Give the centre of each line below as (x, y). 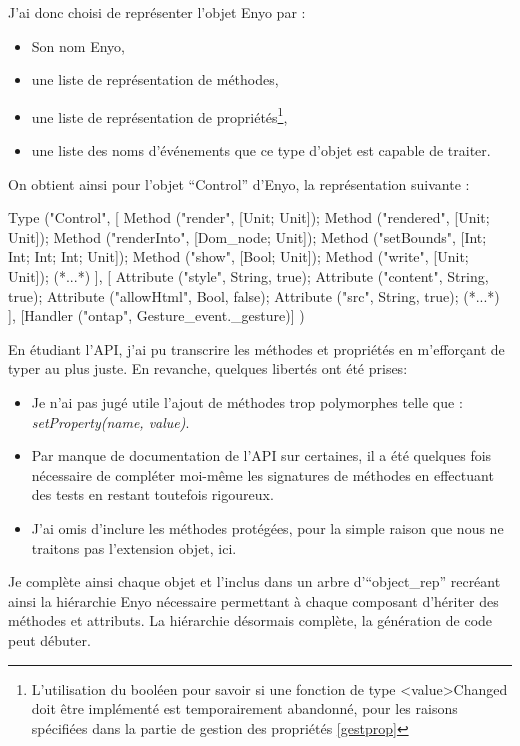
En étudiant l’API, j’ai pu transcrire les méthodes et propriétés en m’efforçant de (256, 348)
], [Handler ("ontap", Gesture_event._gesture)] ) (156, 315)
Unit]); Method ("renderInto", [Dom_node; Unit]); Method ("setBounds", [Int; (247, 236)
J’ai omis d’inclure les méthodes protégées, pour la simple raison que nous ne (267, 527)
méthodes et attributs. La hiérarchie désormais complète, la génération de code (250, 620)
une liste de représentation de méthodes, (155, 79)
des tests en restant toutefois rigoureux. (152, 494)
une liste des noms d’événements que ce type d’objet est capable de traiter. (261, 150)
